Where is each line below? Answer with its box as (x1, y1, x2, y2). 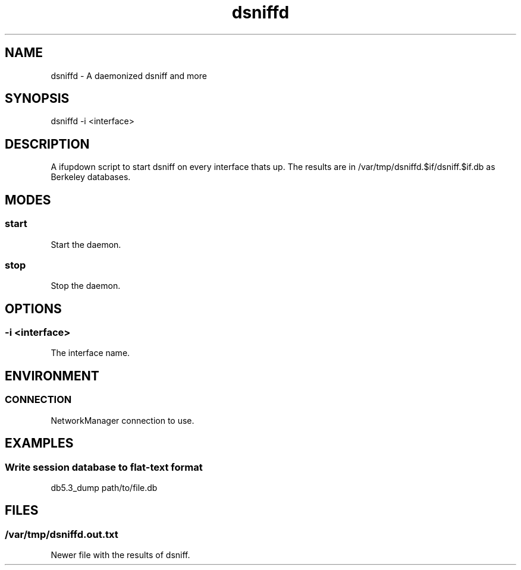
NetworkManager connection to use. (51, 415, 194, 426)
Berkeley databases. (51, 172, 131, 182)
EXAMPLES (5, 436, 74, 451)
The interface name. (51, 348, 130, 358)
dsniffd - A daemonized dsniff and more (51, 70, 207, 81)
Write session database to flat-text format (5, 461, 203, 473)
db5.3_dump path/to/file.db (51, 482, 158, 493)
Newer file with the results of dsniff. (51, 550, 190, 560)
